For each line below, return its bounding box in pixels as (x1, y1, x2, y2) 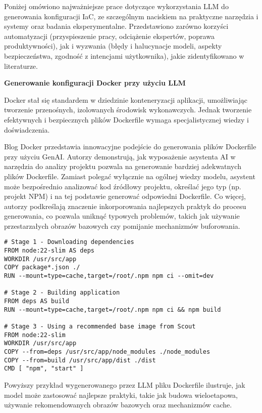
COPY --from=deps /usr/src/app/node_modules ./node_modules (4, 348, 211, 355)
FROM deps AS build (4, 298, 69, 305)
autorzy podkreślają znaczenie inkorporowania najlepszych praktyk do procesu (4, 200, 246, 211)
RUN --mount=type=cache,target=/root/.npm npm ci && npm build (4, 306, 221, 313)
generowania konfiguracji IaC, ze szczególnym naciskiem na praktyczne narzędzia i (4, 11, 258, 21)
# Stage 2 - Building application (4, 289, 120, 297)
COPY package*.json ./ (4, 264, 80, 271)
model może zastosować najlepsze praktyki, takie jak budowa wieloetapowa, (4, 389, 238, 400)
